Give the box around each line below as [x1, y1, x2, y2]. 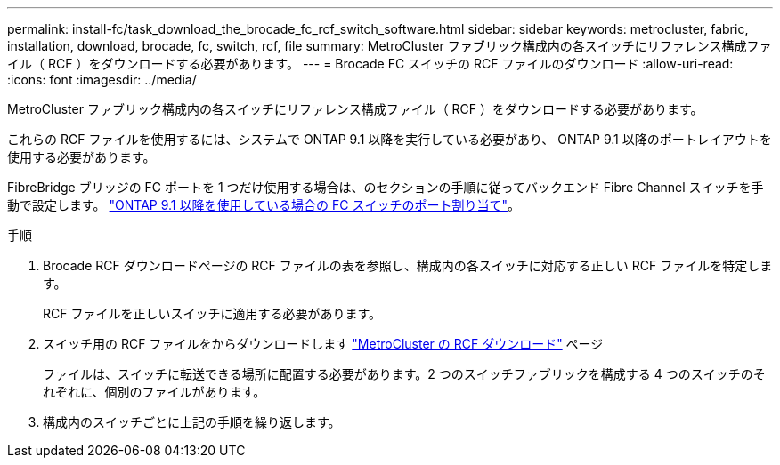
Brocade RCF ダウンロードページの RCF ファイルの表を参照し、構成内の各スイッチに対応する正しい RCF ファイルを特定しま [43, 258, 773, 273]
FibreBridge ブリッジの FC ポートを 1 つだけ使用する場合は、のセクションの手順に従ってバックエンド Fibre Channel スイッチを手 [7, 180, 764, 195]
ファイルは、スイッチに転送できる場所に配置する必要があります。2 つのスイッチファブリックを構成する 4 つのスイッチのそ [43, 366, 766, 381]
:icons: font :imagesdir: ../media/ [7, 72, 197, 87]
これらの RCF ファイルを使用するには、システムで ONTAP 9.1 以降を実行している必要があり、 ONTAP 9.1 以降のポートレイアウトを [7, 132, 772, 147]
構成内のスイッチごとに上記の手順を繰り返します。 [43, 414, 341, 429]
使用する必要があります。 [7, 149, 156, 164]
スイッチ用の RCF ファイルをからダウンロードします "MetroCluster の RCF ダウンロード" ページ [43, 336, 604, 351]
